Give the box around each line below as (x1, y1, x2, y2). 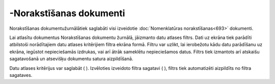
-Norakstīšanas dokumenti (9, 8, 125, 19)
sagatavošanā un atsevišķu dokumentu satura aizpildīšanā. (9, 56, 133, 62)
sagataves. (9, 72, 33, 78)
